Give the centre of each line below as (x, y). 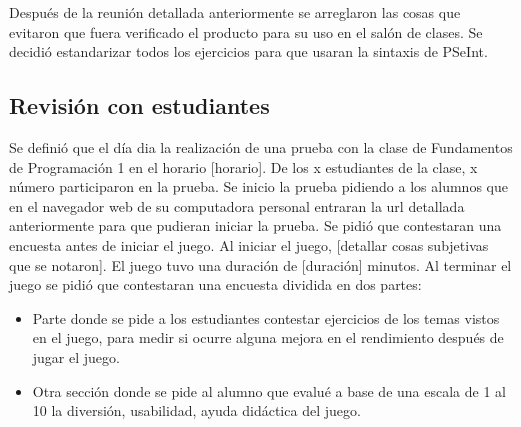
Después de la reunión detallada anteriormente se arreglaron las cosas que (235, 12)
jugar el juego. (76, 356)
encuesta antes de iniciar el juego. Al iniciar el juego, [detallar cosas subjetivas (249, 244)
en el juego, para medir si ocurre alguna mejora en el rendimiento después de (268, 337)
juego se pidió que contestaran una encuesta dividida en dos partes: (215, 284)
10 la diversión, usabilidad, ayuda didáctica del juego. (196, 410)
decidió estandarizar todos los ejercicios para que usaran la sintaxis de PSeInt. (248, 51)
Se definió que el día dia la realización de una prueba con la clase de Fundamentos (261, 146)
